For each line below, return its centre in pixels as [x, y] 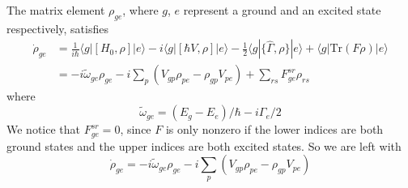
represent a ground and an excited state [282, 10]
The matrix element [56, 10]
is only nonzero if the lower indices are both [274, 129]
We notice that [43, 129]
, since [136, 129]
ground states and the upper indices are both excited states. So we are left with [204, 145]
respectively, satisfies [57, 28]
